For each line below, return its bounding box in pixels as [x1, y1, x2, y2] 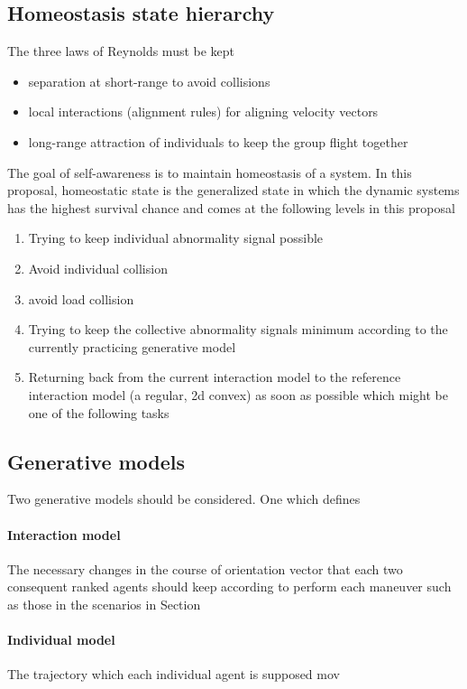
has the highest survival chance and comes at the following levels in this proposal [7, 198, 455, 217]
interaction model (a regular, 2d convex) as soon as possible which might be [28, 385, 449, 404]
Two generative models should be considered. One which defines [7, 489, 361, 508]
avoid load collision [28, 289, 134, 308]
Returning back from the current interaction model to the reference [28, 368, 401, 386]
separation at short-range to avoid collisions [28, 71, 270, 90]
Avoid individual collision [28, 258, 168, 277]
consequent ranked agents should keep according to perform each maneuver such [7, 577, 452, 596]
